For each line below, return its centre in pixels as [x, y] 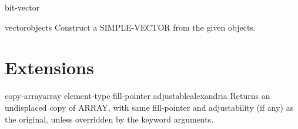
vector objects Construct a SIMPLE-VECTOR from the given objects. [130, 27]
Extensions [49, 67]
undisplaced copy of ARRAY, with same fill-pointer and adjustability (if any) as [149, 107]
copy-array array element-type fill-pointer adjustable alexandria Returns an [138, 96]
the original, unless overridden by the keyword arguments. [109, 119]
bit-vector [22, 7]
